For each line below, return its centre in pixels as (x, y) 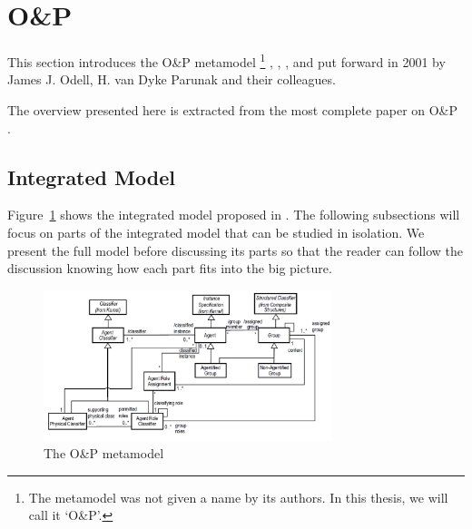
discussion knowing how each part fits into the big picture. (170, 268)
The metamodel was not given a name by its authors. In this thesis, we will (238, 497)
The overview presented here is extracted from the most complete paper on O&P (233, 109)
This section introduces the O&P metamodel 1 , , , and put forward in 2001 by (226, 60)
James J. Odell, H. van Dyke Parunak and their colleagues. (172, 79)
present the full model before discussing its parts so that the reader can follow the (235, 250)
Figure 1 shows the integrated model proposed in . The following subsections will (234, 215)
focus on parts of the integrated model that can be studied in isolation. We (216, 232)
